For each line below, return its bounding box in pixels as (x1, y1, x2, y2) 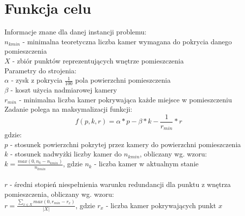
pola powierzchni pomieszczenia (75, 75, 171, 85)
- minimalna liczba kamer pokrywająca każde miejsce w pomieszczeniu (19, 94, 232, 104)
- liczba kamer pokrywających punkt (105, 200, 216, 210)
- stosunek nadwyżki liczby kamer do (10, 149, 122, 159)
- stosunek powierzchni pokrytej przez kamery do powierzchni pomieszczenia (10, 139, 241, 149)
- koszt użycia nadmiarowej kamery (10, 84, 117, 94)
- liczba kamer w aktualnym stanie (94, 158, 199, 169)
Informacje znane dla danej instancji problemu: (4, 27, 146, 37)
